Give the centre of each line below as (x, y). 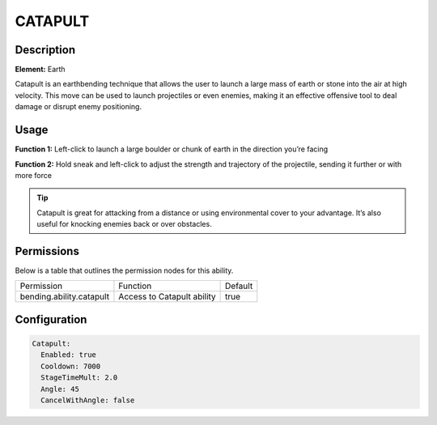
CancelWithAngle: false (88, 400)
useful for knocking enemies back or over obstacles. (124, 224)
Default (239, 286)
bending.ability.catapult (64, 297)
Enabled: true (69, 355)
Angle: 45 (60, 389)
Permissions (47, 251)
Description (45, 50)
